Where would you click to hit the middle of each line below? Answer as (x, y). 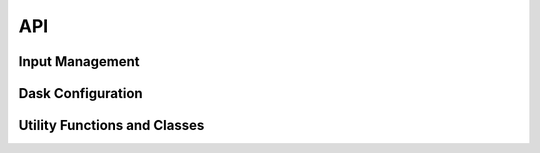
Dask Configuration (81, 93)
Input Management (79, 61)
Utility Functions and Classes (111, 125)
